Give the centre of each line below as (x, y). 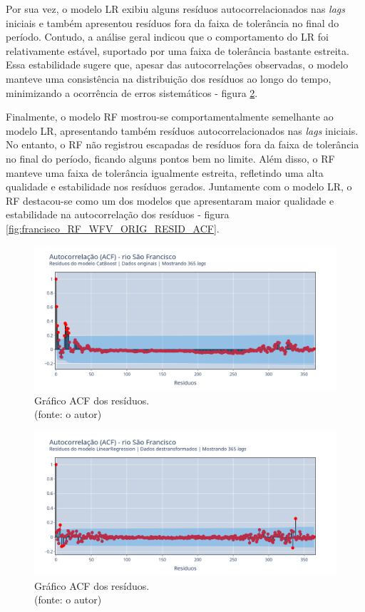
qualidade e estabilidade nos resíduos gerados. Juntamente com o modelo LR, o (179, 187)
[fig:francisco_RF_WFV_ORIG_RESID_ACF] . (113, 228)
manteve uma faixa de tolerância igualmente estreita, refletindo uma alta (165, 172)
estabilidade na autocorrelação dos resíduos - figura (118, 214)
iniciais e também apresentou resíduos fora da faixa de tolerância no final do (173, 22)
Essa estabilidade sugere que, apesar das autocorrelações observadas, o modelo (177, 65)
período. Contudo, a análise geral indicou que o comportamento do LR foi (167, 37)
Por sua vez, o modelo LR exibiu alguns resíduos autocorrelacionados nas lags (175, 9)
